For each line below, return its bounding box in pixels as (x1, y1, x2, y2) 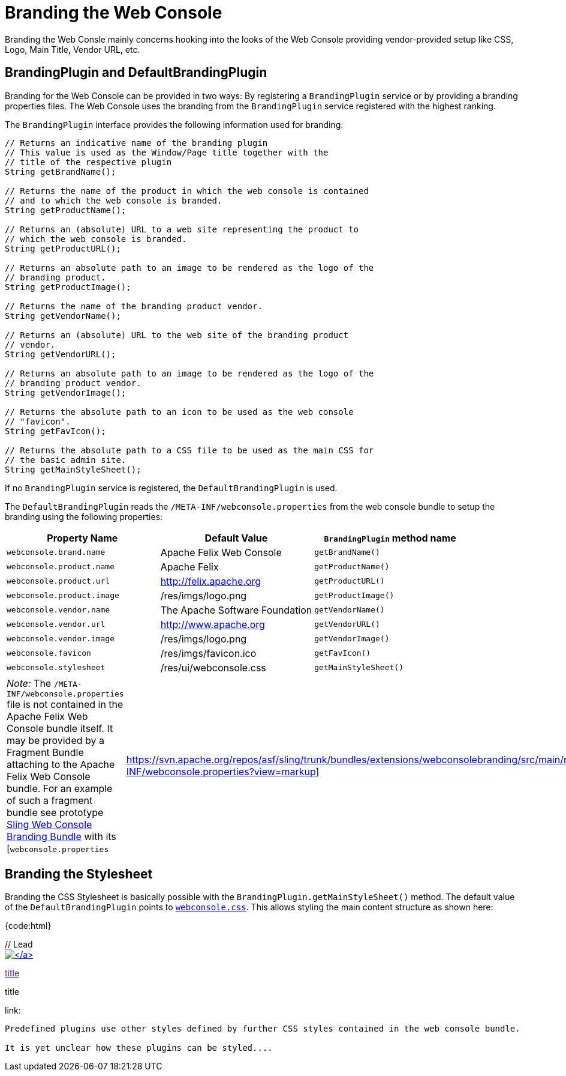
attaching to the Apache (7, 758, 115, 770)
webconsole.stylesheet (7, 663, 106, 672)
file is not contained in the (7, 698, 124, 710)
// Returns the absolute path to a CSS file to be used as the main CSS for (5, 445, 374, 455)
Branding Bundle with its (7, 830, 116, 842)
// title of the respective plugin (5, 157, 172, 167)
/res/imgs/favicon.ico (160, 647, 257, 659)
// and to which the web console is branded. (5, 195, 222, 205)
